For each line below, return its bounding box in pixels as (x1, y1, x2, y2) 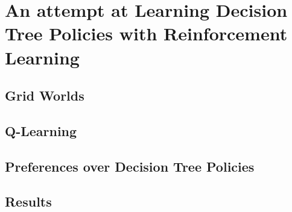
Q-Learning (5, 121, 77, 140)
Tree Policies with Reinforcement (5, 21, 288, 46)
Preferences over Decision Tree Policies (5, 157, 255, 175)
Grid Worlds (5, 86, 84, 105)
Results (5, 192, 52, 211)
